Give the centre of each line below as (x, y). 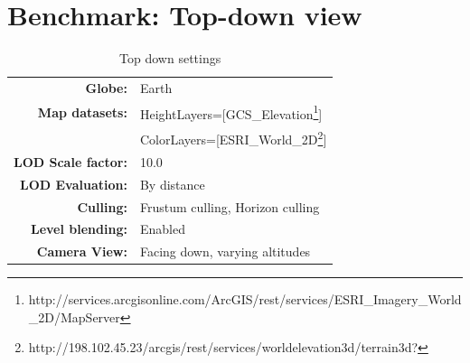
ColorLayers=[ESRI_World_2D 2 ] (233, 138)
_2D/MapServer (74, 316)
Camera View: (82, 251)
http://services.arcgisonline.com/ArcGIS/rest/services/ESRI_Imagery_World (245, 299)
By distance (172, 184)
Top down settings (170, 58)
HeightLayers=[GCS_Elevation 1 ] (231, 112)
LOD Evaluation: (74, 184)
